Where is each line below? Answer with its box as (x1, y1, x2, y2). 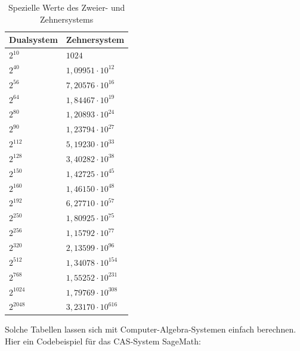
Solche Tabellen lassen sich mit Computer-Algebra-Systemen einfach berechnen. (5, 323, 296, 336)
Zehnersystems (39, 13, 94, 25)
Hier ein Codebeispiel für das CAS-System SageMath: (5, 335, 201, 347)
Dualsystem (9, 33, 58, 46)
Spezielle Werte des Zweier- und (8, 1, 125, 13)
